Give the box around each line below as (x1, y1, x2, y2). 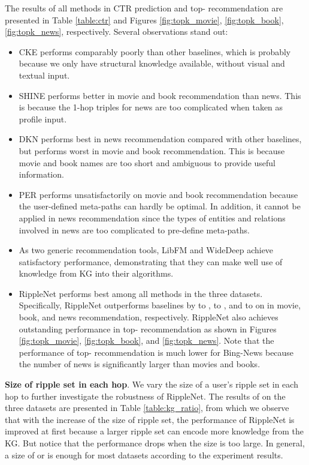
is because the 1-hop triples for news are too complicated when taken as (19, 101, 283, 113)
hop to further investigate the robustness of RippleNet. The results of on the (5, 389, 286, 402)
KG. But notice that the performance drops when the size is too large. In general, (5, 437, 305, 449)
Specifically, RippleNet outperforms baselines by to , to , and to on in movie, (19, 299, 301, 311)
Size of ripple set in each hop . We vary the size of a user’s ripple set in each (5, 378, 298, 391)
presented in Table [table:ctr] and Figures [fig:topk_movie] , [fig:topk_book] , (5, 13, 284, 26)
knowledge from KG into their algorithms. (19, 267, 174, 280)
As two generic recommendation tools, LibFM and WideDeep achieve (19, 244, 274, 256)
